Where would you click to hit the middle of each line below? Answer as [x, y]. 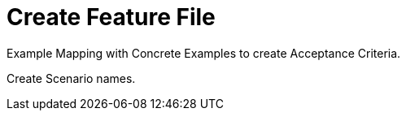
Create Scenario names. [71, 78]
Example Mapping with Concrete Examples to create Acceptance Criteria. [204, 53]
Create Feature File [111, 17]
